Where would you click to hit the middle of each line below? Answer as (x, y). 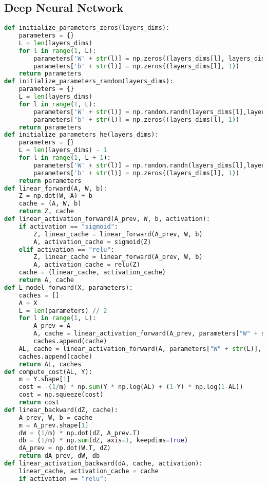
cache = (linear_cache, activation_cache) (92, 273)
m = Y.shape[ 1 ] (44, 379)
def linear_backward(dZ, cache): (61, 410)
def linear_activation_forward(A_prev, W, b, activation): (107, 219)
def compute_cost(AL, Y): (48, 372)
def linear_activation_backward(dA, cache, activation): (103, 464)
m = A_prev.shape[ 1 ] (54, 425)
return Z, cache (46, 211)
